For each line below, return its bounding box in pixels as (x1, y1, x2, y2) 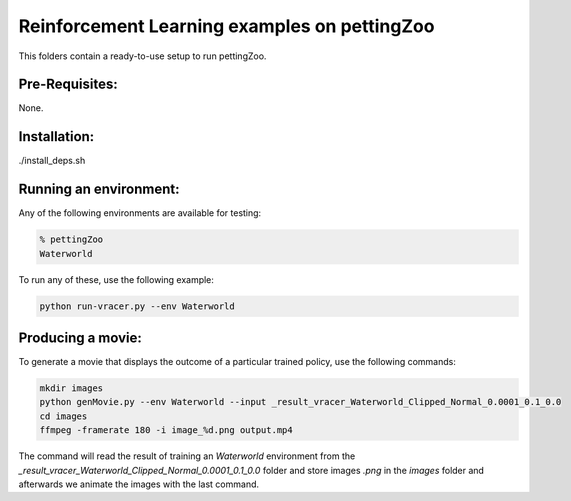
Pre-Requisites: (18, 76, 119, 93)
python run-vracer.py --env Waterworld (39, 300, 235, 312)
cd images (39, 410, 88, 422)
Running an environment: (18, 181, 180, 198)
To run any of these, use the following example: (18, 273, 215, 285)
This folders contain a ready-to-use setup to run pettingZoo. (18, 50, 267, 62)
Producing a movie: (18, 330, 142, 347)
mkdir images (39, 383, 104, 394)
